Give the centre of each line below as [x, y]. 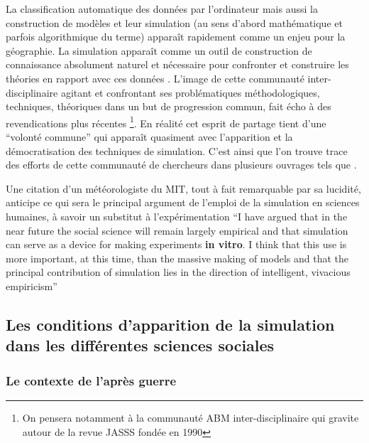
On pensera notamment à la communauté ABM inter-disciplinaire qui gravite [191, 417]
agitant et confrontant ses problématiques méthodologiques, [190, 92]
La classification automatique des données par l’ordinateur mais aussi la [162, 9]
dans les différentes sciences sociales [140, 345]
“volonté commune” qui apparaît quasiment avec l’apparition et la [149, 137]
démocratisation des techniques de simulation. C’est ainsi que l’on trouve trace [177, 150]
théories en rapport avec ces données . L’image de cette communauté [155, 78]
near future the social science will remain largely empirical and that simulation [177, 230]
